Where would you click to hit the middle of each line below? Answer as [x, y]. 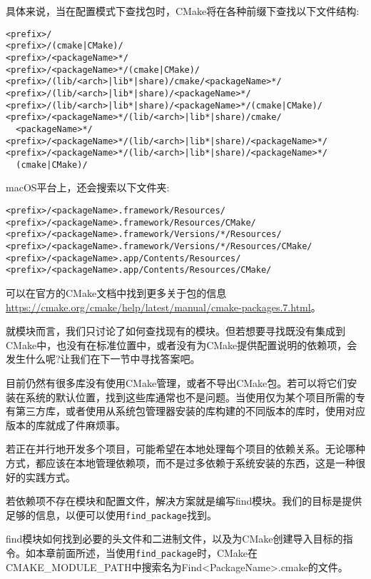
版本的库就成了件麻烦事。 [66, 424]
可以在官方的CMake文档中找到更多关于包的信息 [116, 293]
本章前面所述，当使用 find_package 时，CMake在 [147, 552]
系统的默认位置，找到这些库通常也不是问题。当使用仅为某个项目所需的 [190, 397]
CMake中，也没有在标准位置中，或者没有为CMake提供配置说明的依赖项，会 [182, 344]
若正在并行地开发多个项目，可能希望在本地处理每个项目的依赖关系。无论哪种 [185, 449]
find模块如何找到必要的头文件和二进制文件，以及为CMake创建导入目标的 [174, 539]
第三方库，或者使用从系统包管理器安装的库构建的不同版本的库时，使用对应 [190, 411]
